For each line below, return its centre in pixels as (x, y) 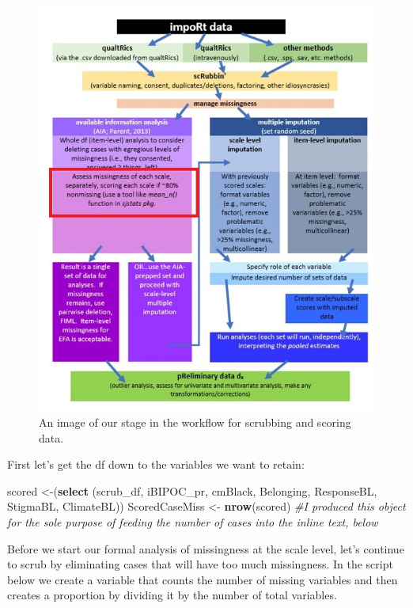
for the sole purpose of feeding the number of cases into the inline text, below (193, 521)
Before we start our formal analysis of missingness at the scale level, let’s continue (206, 548)
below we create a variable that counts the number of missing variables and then (203, 579)
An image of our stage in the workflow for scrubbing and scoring (195, 422)
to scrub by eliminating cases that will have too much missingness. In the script (200, 564)
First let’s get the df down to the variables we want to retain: (156, 464)
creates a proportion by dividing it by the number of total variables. (172, 595)
